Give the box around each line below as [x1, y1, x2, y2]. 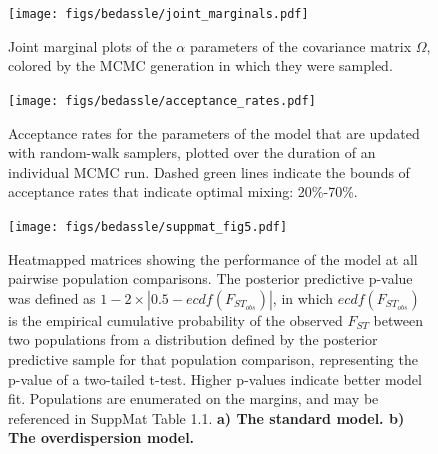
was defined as [8, 287, 96, 308]
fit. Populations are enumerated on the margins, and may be [8, 388, 379, 409]
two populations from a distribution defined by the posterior [8, 329, 378, 350]
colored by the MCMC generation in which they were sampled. [8, 55, 393, 76]
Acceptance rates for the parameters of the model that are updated [8, 122, 420, 143]
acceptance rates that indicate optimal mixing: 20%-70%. [8, 181, 358, 202]
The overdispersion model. [8, 427, 195, 448]
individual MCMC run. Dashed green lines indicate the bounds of [8, 161, 410, 182]
